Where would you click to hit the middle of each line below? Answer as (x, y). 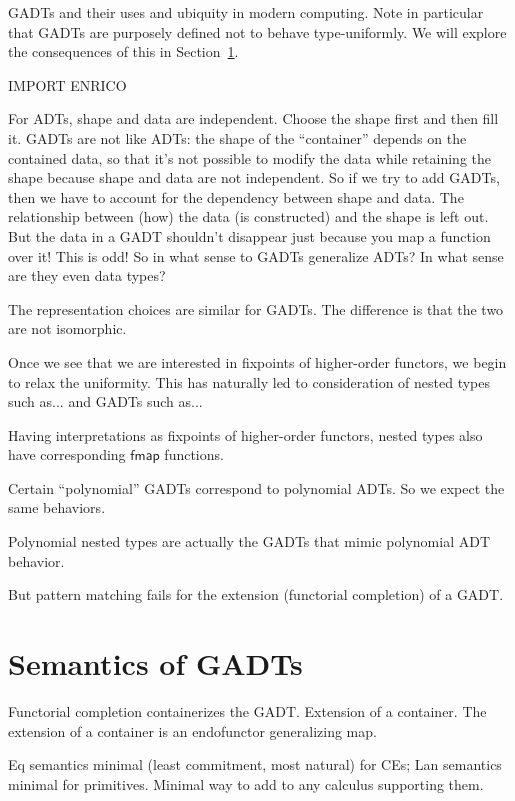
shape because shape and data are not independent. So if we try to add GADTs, (254, 177)
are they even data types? (87, 275)
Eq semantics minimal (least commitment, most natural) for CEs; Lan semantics (255, 764)
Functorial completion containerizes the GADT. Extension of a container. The (247, 710)
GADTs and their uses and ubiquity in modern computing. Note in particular (246, 12)
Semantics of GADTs (155, 663)
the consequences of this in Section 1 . (123, 51)
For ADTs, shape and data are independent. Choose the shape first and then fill (253, 118)
